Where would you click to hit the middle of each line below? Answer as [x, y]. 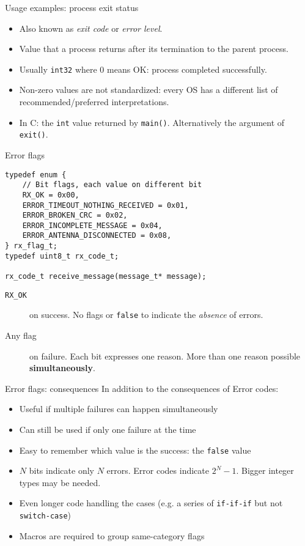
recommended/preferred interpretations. [94, 102]
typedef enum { [36, 175]
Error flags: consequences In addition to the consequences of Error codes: [142, 388]
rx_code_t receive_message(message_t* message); [106, 277]
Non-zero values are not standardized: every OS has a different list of [149, 90]
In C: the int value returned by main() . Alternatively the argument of [152, 122]
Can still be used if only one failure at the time [108, 430]
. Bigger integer [265, 470]
